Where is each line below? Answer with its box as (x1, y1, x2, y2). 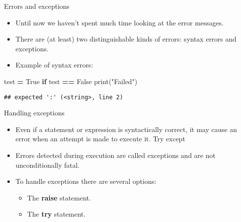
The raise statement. (27, 192, 91, 202)
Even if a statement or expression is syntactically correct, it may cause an (15, 124, 237, 134)
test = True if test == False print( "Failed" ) (4, 76, 138, 86)
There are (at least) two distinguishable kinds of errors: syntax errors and (15, 34, 237, 44)
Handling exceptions (4, 108, 65, 118)
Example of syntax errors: (15, 60, 93, 70)
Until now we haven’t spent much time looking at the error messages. (15, 17, 224, 27)
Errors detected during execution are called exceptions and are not (15, 150, 216, 160)
